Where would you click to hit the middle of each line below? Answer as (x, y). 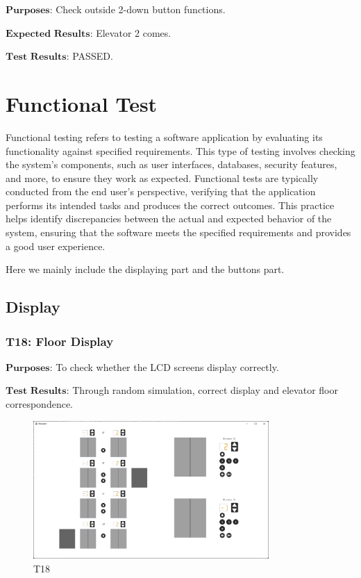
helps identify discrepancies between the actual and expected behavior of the (169, 218)
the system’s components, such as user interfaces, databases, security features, (171, 164)
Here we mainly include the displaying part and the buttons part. (145, 269)
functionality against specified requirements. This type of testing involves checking (180, 150)
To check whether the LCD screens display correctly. (167, 366)
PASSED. (93, 56)
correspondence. (39, 404)
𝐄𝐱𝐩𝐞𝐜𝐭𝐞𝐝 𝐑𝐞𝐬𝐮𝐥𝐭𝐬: (49, 34)
